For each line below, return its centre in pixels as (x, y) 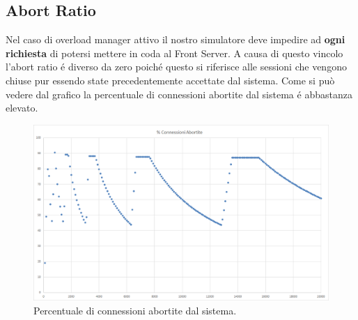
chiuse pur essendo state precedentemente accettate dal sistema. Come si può (170, 80)
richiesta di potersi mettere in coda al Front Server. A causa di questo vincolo (174, 53)
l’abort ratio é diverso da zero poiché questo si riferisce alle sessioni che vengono (176, 67)
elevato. (22, 108)
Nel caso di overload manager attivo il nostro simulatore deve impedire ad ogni (176, 39)
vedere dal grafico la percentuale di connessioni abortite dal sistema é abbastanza (179, 94)
